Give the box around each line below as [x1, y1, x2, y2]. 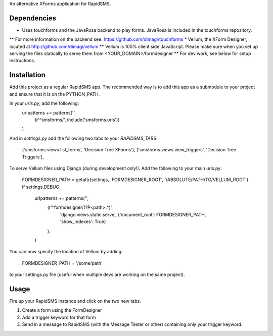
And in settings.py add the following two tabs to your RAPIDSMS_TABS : [9, 135, 158, 141]
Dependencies [9, 14, 57, 22]
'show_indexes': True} [60, 218, 106, 225]
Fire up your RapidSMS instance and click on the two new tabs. [9, 298, 141, 304]
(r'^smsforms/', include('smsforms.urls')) [34, 117, 120, 123]
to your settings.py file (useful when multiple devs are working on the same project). [9, 271, 185, 277]
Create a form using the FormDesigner [22, 307, 102, 313]
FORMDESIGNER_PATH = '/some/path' [22, 260, 103, 266]
